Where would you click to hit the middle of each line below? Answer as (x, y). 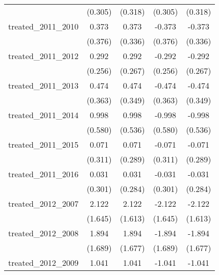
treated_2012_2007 (43, 203)
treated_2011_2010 (43, 26)
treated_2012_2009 (43, 263)
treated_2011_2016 (43, 174)
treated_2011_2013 (43, 85)
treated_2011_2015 (43, 144)
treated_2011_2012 (43, 56)
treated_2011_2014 (43, 115)
